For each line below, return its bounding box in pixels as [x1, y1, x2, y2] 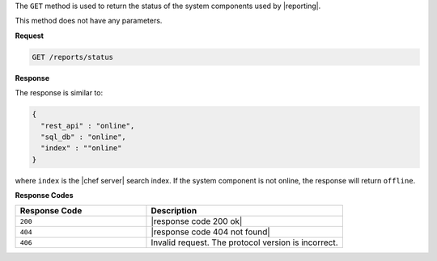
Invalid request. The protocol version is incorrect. [151, 237, 339, 248]
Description [151, 205, 197, 217]
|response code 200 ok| [151, 216, 243, 227]
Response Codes [15, 191, 74, 200]
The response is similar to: [15, 88, 104, 98]
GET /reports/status [32, 53, 113, 61]
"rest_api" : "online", [40, 121, 135, 130]
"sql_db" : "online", [40, 132, 127, 141]
